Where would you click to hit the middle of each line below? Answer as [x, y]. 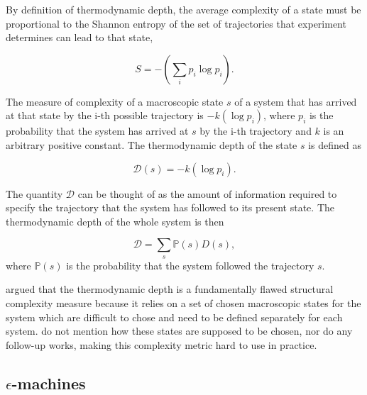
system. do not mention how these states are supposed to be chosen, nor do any [179, 331]
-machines [49, 383]
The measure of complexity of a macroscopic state [115, 101]
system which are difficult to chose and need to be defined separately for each [174, 317]
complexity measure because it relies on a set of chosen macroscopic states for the [183, 302]
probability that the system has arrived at [97, 131]
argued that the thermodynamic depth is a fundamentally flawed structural [170, 289]
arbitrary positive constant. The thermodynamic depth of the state [152, 144]
